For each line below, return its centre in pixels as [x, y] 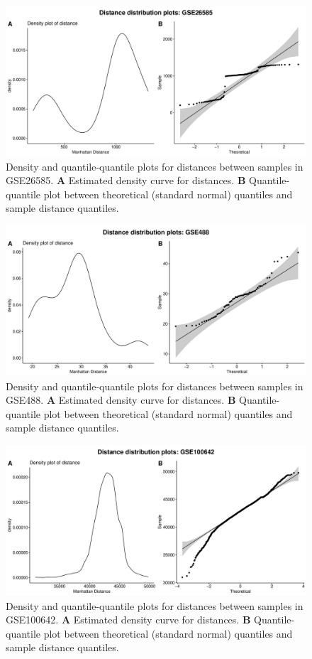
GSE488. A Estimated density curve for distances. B [121, 400]
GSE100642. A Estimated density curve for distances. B [128, 620]
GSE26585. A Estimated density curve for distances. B [126, 180]
